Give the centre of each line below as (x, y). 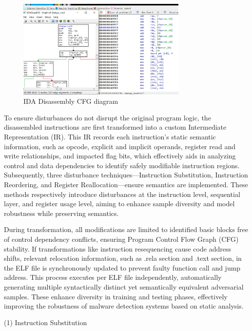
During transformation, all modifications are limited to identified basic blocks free (126, 229)
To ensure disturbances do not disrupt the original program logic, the (107, 117)
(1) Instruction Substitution (46, 322)
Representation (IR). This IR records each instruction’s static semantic (110, 137)
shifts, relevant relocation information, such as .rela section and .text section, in (123, 258)
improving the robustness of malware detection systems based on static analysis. (124, 306)
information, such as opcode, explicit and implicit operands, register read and (120, 146)
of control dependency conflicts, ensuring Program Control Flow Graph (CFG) (121, 239)
